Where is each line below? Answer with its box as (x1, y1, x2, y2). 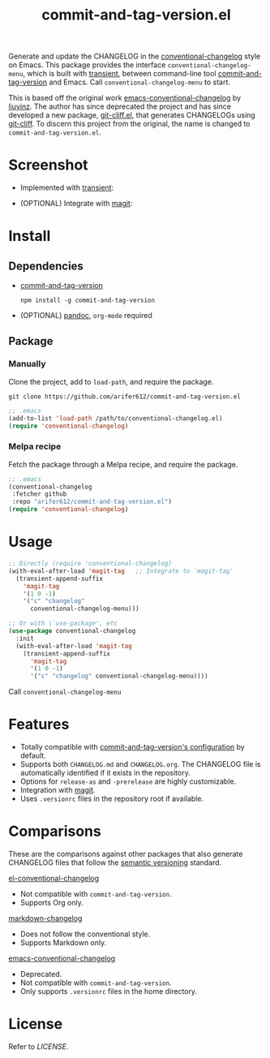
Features (8, 716, 70, 733)
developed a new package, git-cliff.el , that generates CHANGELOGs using (8, 110, 255, 120)
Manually (8, 359, 46, 370)
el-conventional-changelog (8, 874, 100, 884)
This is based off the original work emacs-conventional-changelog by (8, 93, 242, 103)
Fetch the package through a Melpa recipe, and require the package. (8, 459, 238, 469)
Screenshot (8, 156, 88, 174)
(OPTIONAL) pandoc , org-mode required (19, 311, 152, 320)
